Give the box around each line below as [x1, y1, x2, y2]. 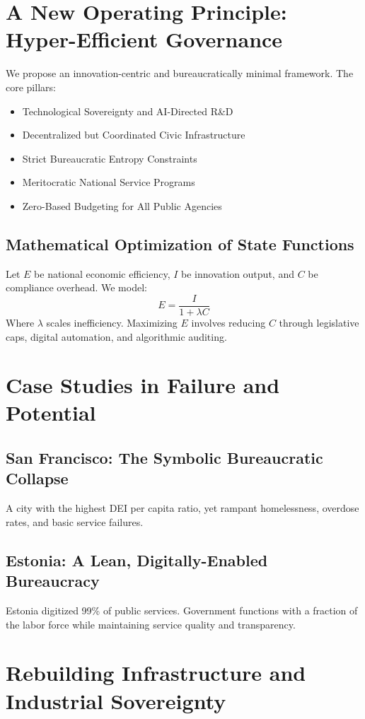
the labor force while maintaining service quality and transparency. [6, 616, 296, 631]
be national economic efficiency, [34, 266, 170, 281]
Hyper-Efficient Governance [6, 25, 283, 54]
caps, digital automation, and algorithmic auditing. [6, 329, 227, 344]
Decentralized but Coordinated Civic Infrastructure [22, 127, 245, 142]
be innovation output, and [181, 266, 294, 281]
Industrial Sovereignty [6, 686, 226, 715]
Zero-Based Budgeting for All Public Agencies [22, 198, 222, 213]
